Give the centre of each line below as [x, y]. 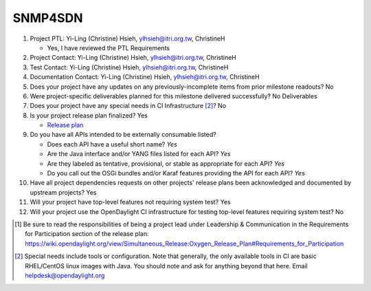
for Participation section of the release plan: [87, 234]
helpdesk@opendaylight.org [65, 275]
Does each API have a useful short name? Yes [112, 144]
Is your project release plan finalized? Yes [89, 115]
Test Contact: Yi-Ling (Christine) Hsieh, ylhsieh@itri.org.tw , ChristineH [129, 67]
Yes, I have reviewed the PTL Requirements [108, 47]
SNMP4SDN [48, 18]
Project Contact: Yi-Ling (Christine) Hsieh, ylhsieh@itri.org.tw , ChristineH [133, 58]
